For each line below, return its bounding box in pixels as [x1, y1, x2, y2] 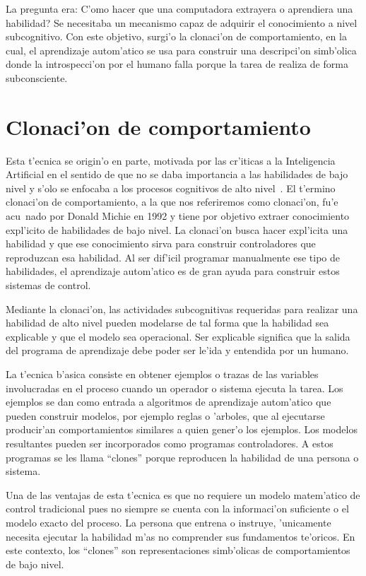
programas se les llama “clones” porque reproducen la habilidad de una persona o [6, 449, 359, 464]
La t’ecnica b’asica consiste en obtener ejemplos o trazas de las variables [6, 367, 319, 381]
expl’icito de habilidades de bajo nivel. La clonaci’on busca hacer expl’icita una [6, 222, 348, 237]
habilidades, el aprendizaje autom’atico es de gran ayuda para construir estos [6, 264, 340, 278]
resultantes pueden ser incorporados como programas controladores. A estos [6, 435, 333, 450]
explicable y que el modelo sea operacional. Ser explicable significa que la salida [6, 329, 350, 343]
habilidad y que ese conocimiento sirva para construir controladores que [6, 236, 316, 251]
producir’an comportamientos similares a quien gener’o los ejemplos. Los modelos [6, 422, 358, 437]
